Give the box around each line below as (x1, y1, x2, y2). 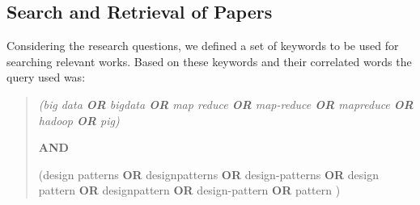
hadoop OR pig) (38, 111, 120, 128)
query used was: (6, 69, 86, 86)
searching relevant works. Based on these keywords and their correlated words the (6, 52, 412, 69)
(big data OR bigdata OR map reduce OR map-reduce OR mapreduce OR (38, 95, 414, 112)
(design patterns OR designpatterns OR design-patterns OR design (38, 165, 379, 182)
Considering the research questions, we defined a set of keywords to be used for (6, 37, 399, 54)
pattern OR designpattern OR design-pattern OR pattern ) (38, 182, 341, 199)
